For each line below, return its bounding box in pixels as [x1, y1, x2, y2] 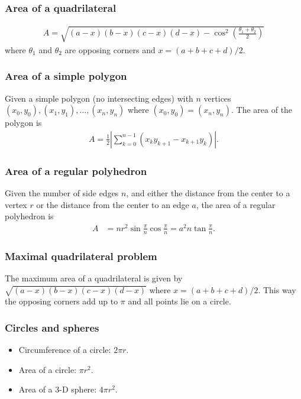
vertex [5, 198, 27, 210]
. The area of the [231, 103, 293, 116]
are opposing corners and [64, 43, 156, 56]
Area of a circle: [18, 363, 77, 375]
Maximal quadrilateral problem [5, 248, 157, 263]
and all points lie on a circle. [128, 295, 231, 307]
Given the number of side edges [5, 187, 119, 199]
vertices [203, 92, 231, 104]
